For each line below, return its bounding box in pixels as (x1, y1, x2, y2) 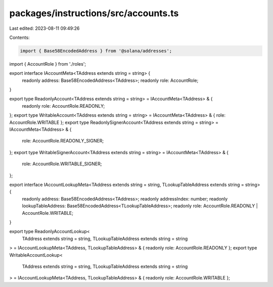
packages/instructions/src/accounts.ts (9, 8, 179, 19)
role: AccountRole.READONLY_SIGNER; (22, 138, 104, 144)
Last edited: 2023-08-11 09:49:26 (9, 25, 80, 31)
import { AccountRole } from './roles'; (9, 61, 86, 67)
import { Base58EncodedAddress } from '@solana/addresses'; (20, 48, 172, 54)
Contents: (9, 34, 30, 40)
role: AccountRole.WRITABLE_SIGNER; (22, 161, 102, 167)
